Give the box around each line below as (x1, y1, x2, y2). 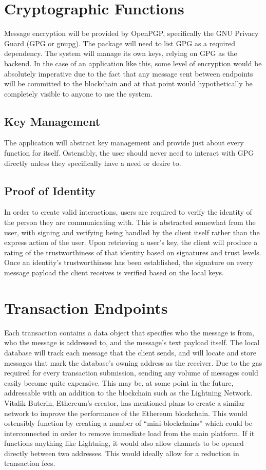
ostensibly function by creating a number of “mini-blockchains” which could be (4, 418, 252, 428)
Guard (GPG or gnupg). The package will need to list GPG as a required (4, 37, 235, 48)
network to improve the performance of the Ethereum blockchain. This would (4, 407, 248, 418)
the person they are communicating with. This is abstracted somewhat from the (4, 217, 256, 228)
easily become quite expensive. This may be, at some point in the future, (4, 377, 234, 388)
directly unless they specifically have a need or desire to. (4, 157, 181, 168)
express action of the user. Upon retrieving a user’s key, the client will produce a (4, 237, 258, 248)
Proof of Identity (4, 182, 96, 198)
